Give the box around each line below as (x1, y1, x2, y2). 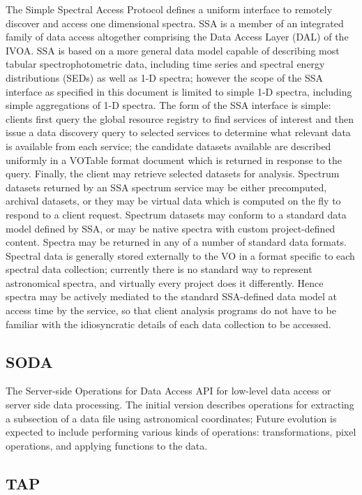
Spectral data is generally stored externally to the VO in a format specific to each (6, 248, 355, 263)
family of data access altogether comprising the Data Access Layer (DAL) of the (6, 29, 349, 44)
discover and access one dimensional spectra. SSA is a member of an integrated (6, 15, 344, 30)
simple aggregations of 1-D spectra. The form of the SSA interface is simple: (6, 98, 331, 112)
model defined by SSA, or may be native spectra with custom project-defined (6, 221, 335, 235)
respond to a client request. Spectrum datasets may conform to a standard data (6, 207, 347, 221)
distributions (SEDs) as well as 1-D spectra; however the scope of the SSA (6, 70, 324, 84)
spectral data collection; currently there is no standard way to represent (6, 262, 312, 276)
